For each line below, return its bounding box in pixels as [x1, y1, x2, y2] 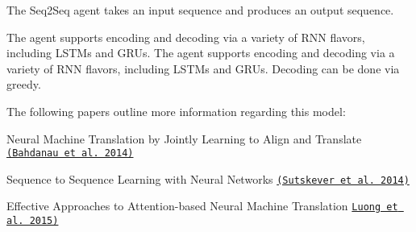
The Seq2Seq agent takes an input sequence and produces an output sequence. [6, 2, 394, 18]
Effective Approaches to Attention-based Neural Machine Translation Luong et [6, 197, 398, 214]
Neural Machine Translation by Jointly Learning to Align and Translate [6, 130, 362, 147]
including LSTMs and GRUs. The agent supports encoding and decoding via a [6, 44, 395, 61]
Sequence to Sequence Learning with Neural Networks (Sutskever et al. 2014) [6, 170, 410, 187]
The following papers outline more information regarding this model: [6, 102, 346, 119]
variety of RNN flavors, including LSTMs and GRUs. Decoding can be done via [6, 60, 400, 77]
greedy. [6, 76, 41, 93]
